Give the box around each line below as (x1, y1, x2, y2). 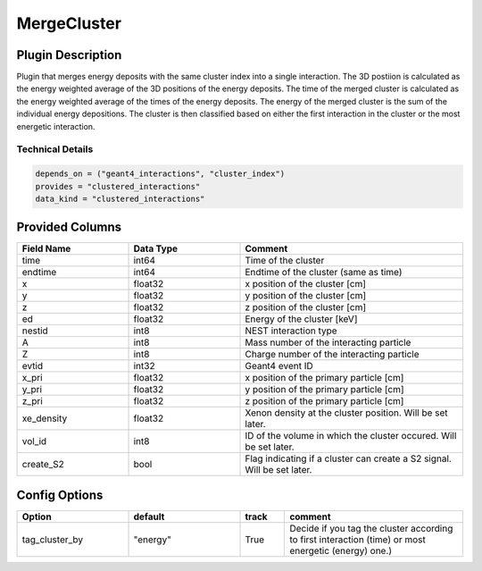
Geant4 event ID (245, 360, 313, 373)
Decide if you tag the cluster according (289, 522, 453, 534)
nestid (21, 324, 48, 337)
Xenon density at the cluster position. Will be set (245, 407, 448, 419)
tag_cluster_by (21, 533, 84, 545)
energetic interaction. (16, 121, 96, 131)
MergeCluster (16, 13, 122, 33)
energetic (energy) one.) (289, 544, 393, 557)
